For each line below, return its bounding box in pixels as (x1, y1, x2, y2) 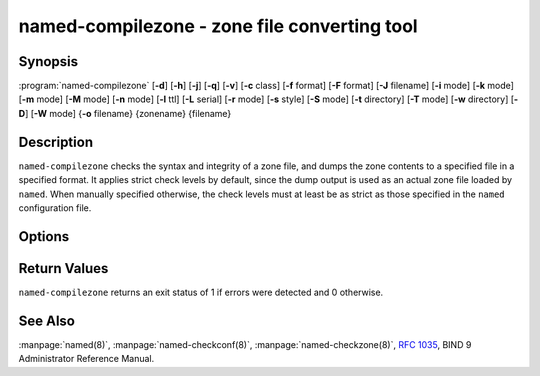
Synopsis (18, 53, 79, 70)
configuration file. (18, 201, 92, 214)
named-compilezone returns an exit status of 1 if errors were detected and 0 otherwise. (18, 286, 384, 298)
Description (18, 133, 94, 150)
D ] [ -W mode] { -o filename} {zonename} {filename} (18, 107, 232, 119)
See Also (18, 312, 75, 329)
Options (18, 228, 70, 245)
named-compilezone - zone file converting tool (18, 15, 419, 37)
